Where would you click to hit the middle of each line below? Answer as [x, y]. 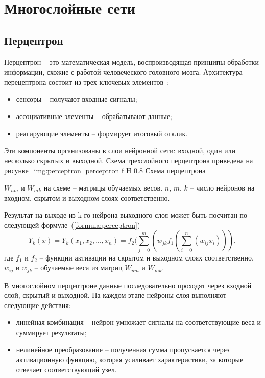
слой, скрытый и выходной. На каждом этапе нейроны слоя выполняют [115, 295]
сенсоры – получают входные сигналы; [77, 99]
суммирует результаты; [51, 332]
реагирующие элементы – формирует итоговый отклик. [102, 133]
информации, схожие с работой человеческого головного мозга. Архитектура [123, 72]
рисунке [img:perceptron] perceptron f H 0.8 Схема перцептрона [105, 170]
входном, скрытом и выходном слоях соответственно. [87, 197]
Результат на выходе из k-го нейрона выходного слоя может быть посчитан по [126, 215]
